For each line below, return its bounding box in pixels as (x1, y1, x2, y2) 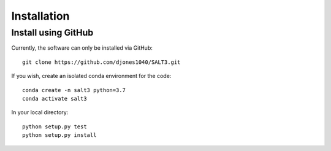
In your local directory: (11, 109, 69, 116)
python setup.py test (22, 123, 87, 130)
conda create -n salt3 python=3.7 (22, 87, 126, 93)
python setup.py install (22, 132, 97, 139)
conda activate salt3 (22, 95, 87, 102)
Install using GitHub (11, 27, 94, 38)
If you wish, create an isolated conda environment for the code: (11, 72, 172, 80)
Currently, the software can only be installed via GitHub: (11, 44, 153, 52)
